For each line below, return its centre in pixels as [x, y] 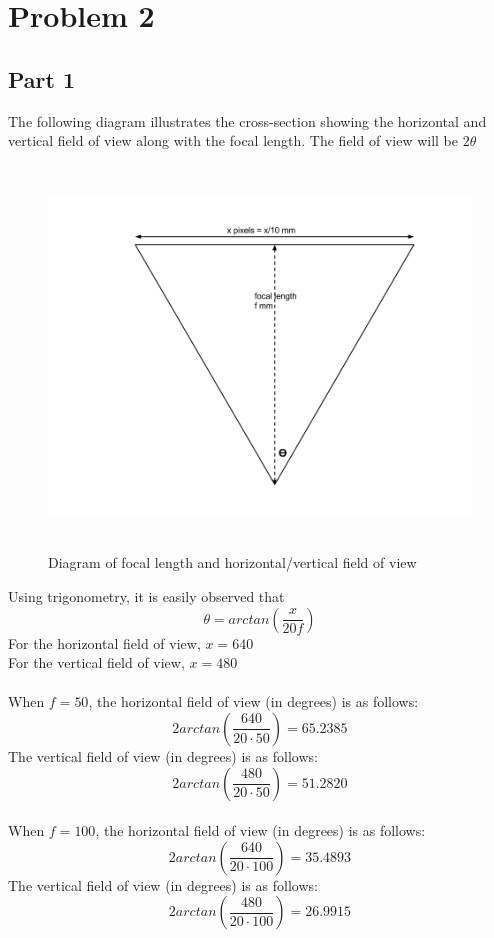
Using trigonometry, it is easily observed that [146, 595]
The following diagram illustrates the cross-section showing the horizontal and [247, 120]
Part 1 [42, 78]
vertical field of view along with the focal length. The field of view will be [233, 140]
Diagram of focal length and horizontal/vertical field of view [232, 562]
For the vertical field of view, [96, 662]
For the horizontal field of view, [104, 642]
